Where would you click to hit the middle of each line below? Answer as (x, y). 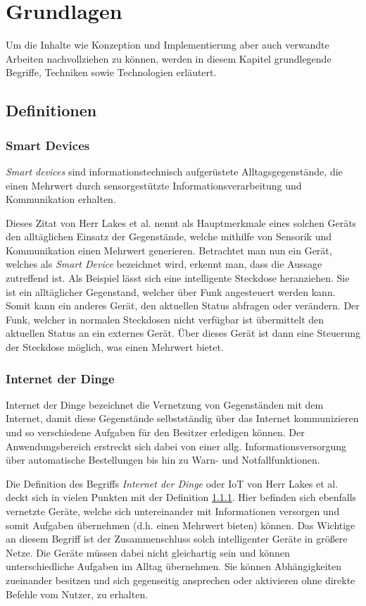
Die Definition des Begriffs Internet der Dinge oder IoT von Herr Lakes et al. (172, 483)
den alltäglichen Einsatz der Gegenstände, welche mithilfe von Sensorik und (169, 236)
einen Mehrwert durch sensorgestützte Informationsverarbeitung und (154, 185)
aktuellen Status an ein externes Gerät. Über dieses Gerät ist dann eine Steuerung (183, 333)
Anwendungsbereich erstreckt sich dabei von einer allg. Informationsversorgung (176, 446)
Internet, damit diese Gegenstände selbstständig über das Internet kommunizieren (182, 418)
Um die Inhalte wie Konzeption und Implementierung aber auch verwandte (168, 45)
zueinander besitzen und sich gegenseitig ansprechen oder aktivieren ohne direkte (181, 580)
